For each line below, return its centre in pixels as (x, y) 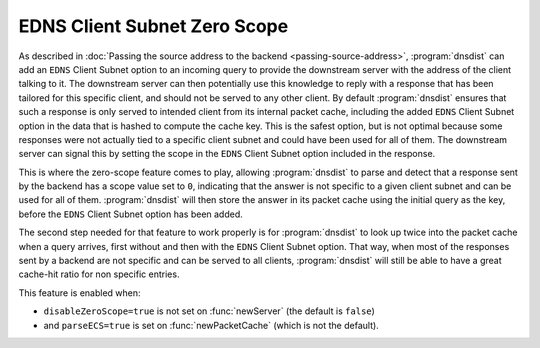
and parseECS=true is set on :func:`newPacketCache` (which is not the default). (211, 325)
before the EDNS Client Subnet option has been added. (131, 214)
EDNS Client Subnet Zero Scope (153, 26)
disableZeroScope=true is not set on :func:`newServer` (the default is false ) (209, 311)
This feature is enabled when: (79, 292)
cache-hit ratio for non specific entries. (99, 274)
